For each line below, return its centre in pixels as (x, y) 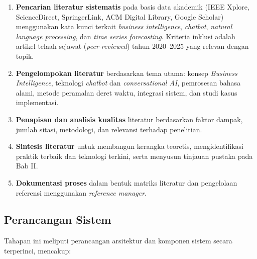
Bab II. (27, 166)
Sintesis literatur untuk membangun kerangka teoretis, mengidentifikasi (130, 146)
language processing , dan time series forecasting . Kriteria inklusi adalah (125, 36)
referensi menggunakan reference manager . (81, 192)
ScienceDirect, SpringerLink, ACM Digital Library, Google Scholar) (120, 16)
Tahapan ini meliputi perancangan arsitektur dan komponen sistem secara (118, 241)
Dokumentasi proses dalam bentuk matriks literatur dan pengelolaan (126, 182)
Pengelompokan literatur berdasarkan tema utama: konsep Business (126, 73)
